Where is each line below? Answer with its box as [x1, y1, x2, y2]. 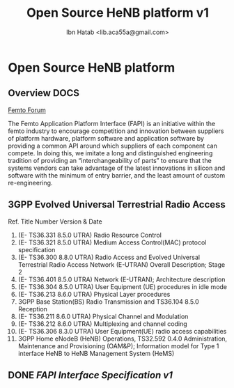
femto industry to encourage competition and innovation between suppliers [8, 127, 224, 135]
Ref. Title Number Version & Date [8, 217, 103, 226]
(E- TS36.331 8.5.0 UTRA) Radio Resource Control [17, 231, 162, 239]
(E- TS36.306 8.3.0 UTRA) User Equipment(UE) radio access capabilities [17, 327, 227, 335]
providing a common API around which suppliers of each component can [8, 141, 218, 150]
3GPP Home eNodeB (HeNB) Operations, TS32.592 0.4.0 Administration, [17, 334, 228, 343]
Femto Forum [8, 106, 46, 114]
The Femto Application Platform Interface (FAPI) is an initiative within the [8, 119, 215, 127]
